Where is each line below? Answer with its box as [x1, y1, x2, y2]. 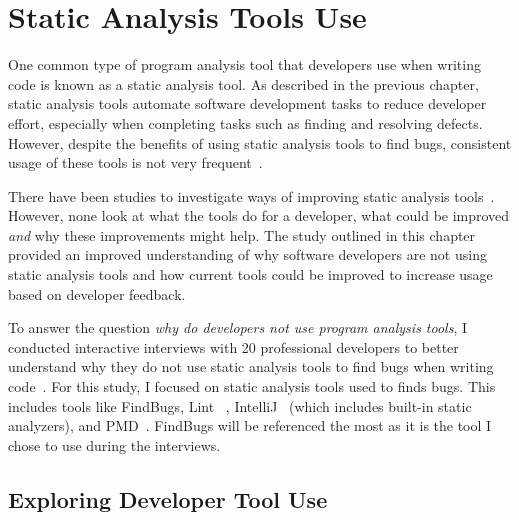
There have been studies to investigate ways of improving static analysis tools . [8, 185, 495, 206]
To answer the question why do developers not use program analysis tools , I [8, 317, 468, 338]
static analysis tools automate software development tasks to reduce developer [8, 93, 487, 114]
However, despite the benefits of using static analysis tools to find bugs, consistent [8, 132, 512, 153]
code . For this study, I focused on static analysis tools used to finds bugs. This [8, 376, 496, 397]
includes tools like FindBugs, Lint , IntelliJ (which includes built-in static [8, 395, 472, 416]
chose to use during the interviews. [8, 434, 221, 455]
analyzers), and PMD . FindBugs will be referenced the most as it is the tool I [8, 415, 492, 436]
